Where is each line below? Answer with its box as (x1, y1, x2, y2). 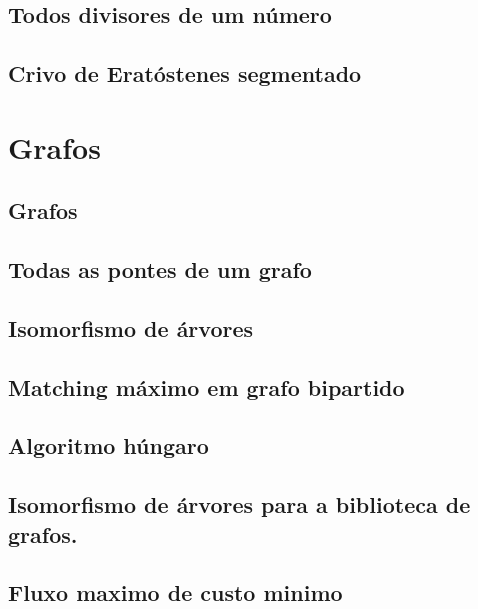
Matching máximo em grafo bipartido (8, 371, 405, 402)
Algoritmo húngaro (8, 430, 209, 461)
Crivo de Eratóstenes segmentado (8, 58, 362, 89)
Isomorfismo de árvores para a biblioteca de (8, 489, 471, 520)
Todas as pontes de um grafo (8, 254, 312, 285)
